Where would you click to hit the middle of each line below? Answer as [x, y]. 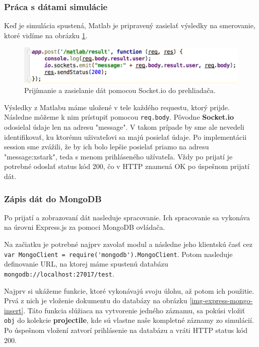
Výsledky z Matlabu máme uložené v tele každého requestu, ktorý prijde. [117, 107]
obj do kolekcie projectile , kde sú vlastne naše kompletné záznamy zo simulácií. [129, 320]
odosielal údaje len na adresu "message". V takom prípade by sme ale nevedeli [124, 127]
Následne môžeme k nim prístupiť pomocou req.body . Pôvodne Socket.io [119, 117]
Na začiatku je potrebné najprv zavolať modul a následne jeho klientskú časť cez [128, 244]
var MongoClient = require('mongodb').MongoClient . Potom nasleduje [118, 254]
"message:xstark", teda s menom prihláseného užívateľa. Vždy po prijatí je [118, 156]
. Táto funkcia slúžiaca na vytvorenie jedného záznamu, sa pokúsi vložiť [134, 310]
